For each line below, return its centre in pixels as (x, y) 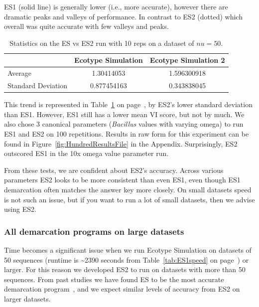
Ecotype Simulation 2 (187, 60)
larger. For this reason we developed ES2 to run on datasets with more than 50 (125, 269)
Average (19, 73)
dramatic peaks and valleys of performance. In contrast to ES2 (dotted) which (123, 16)
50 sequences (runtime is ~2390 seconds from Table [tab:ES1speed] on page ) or (127, 259)
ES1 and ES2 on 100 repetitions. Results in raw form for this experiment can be (127, 133)
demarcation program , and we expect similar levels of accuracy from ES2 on (122, 289)
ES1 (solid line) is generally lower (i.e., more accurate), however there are (116, 6)
